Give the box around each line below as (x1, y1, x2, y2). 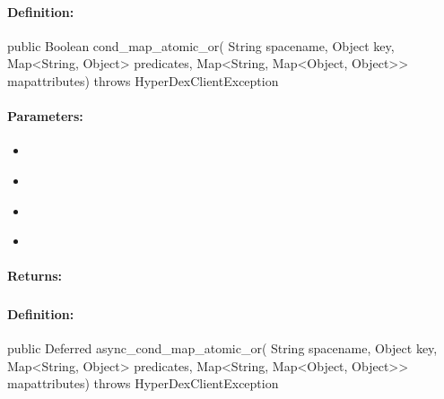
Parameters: (7, 107, 83, 126)
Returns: (7, 266, 63, 285)
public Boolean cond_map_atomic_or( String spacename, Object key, (7, 36, 395, 55)
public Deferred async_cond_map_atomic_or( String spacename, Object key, (7, 339, 438, 358)
